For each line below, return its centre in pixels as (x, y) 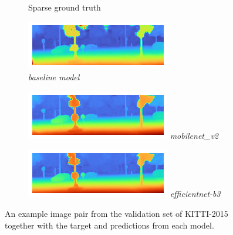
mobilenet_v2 (194, 135)
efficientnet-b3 (195, 194)
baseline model (54, 77)
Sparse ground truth (65, 7)
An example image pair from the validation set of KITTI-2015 (116, 213)
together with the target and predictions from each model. (109, 225)
